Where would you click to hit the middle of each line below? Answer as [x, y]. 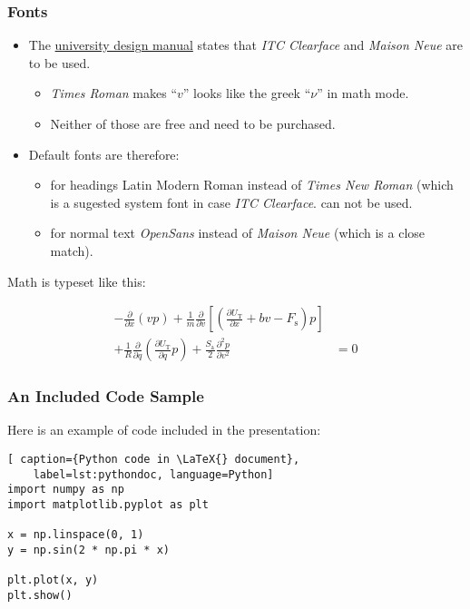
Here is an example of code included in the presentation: [164, 430]
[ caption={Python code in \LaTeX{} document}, [154, 460]
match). [72, 250]
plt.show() [40, 595]
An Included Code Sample [106, 396]
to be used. [59, 62]
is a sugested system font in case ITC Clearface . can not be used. [231, 202]
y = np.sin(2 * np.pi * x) [88, 550]
